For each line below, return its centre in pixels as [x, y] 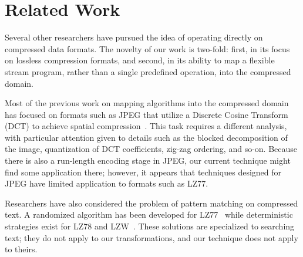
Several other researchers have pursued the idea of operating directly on [134, 37]
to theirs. [21, 249]
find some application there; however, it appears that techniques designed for [143, 172]
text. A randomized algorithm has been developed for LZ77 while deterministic [149, 214]
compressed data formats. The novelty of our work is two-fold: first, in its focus [147, 48]
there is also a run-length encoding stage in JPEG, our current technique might [148, 160]
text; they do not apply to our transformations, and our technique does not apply [151, 237]
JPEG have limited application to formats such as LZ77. [107, 183]
